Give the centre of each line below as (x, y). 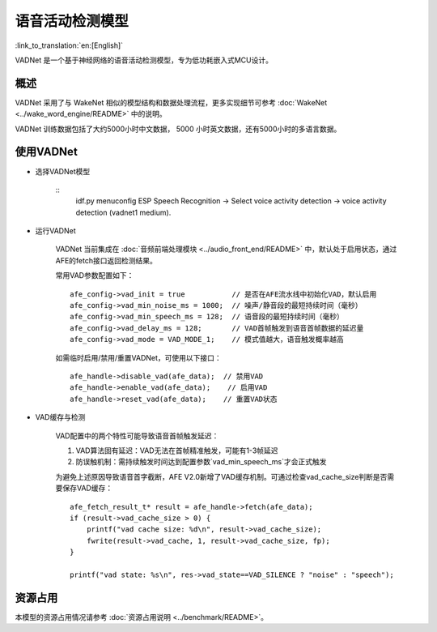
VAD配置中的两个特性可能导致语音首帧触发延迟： (137, 436)
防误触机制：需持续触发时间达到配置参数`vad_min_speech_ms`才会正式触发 (201, 462)
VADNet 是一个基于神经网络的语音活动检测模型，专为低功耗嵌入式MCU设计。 (144, 60)
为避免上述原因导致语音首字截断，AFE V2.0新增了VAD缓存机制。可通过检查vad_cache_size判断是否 (221, 476)
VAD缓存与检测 (60, 417)
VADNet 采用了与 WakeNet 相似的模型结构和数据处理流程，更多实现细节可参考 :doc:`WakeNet (171, 102)
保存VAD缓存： (87, 488)
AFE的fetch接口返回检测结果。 (106, 260)
